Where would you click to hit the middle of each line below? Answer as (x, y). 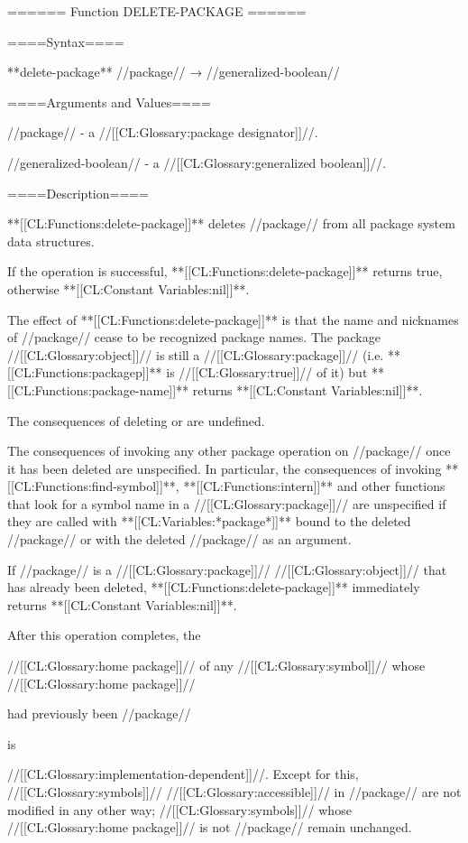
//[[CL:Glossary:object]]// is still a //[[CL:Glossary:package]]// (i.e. (196, 354)
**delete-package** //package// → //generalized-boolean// (174, 72)
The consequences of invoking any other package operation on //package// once (229, 451)
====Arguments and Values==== (109, 102)
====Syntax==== (66, 41)
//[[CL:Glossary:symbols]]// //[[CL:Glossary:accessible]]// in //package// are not (234, 792)
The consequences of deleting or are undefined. (136, 420)
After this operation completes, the (104, 635)
